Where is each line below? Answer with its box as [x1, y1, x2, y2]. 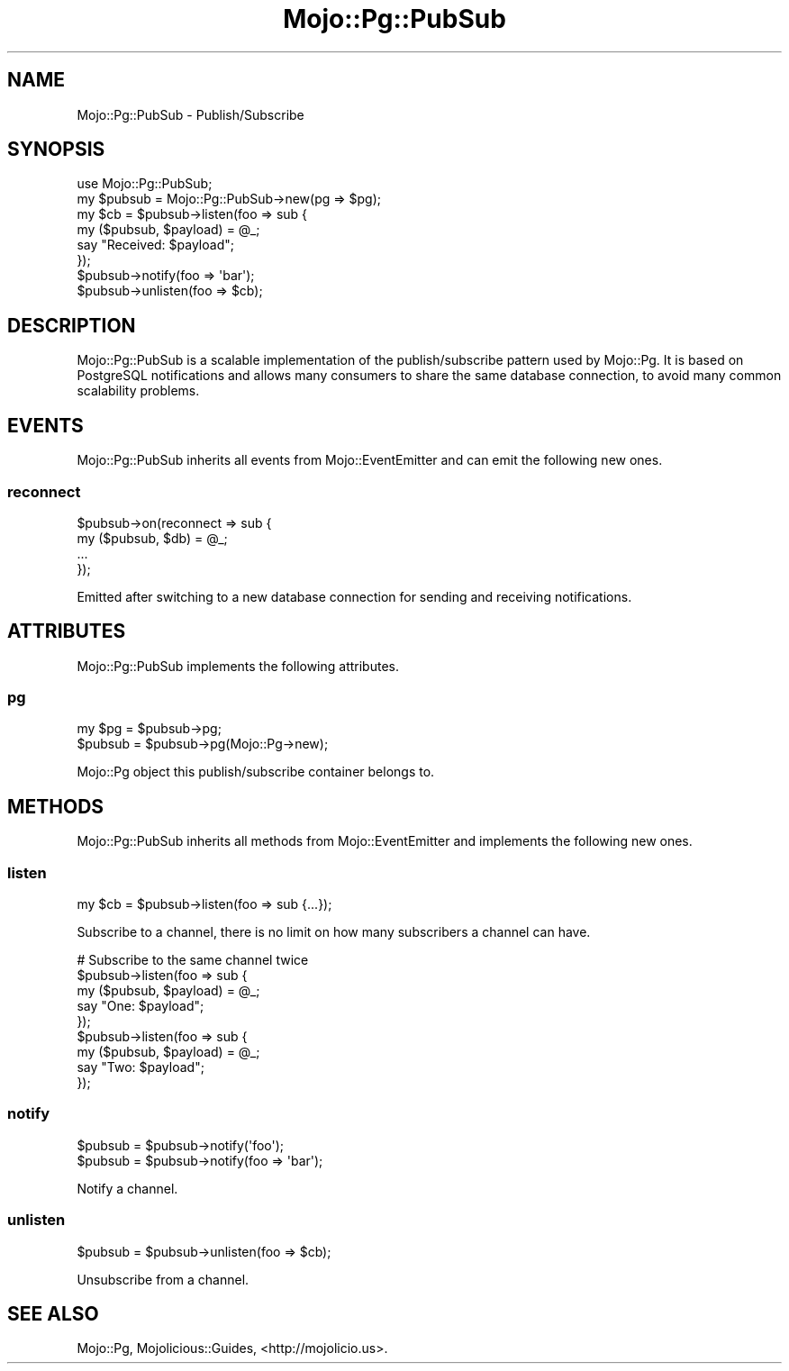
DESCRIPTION [7, 313, 136, 337]
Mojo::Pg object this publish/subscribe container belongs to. [77, 764, 435, 780]
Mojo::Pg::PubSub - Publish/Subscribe [77, 106, 304, 123]
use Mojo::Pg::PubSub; [77, 176, 213, 192]
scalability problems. [77, 383, 200, 399]
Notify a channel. [77, 1180, 178, 1196]
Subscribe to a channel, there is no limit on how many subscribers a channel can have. [77, 924, 591, 940]
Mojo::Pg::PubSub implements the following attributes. [77, 658, 399, 674]
